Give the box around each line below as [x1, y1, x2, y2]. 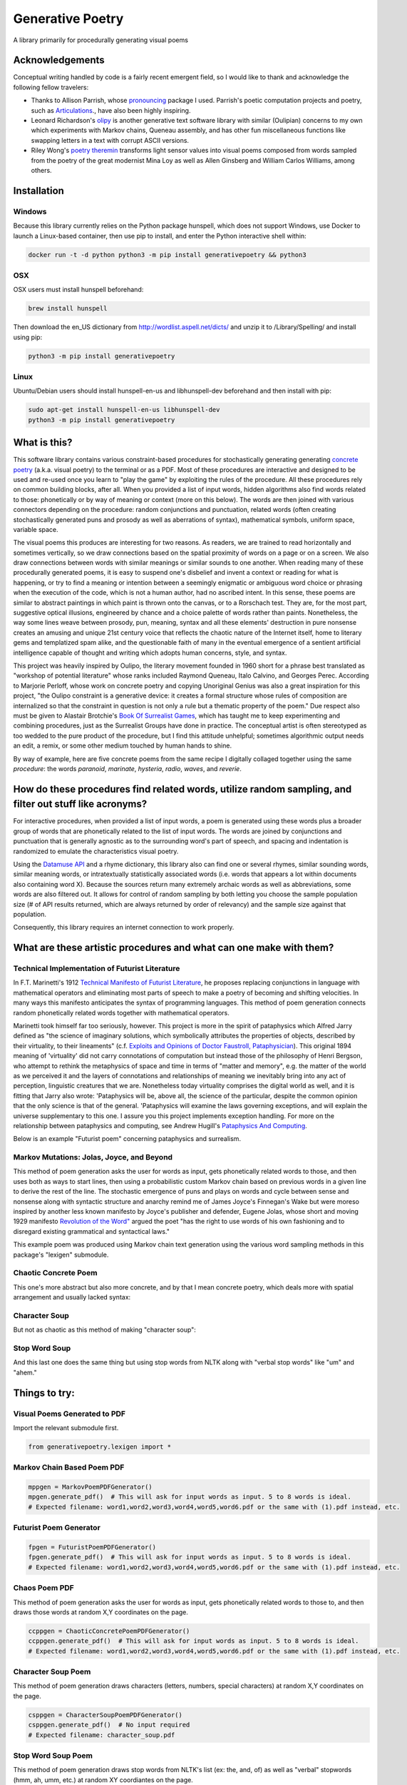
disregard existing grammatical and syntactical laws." [13, 1227, 170, 1235]
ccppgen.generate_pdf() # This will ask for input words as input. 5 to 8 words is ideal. [28, 1637, 359, 1645]
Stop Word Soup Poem [13, 1750, 93, 1760]
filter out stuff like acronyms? [13, 798, 148, 810]
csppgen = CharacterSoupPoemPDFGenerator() [28, 1711, 183, 1719]
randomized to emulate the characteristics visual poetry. [13, 847, 179, 855]
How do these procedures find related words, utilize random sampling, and [13, 783, 352, 795]
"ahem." [13, 1368, 37, 1377]
